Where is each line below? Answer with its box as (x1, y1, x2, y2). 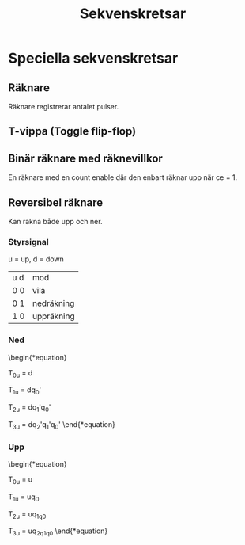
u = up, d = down (8, 254, 65, 264)
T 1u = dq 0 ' (8, 385, 42, 397)
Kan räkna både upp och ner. (8, 217, 103, 227)
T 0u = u (8, 474, 33, 486)
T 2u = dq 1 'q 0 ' (8, 402, 51, 414)
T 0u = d (8, 368, 33, 379)
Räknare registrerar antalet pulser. (8, 102, 119, 111)
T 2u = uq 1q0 (8, 509, 47, 520)
